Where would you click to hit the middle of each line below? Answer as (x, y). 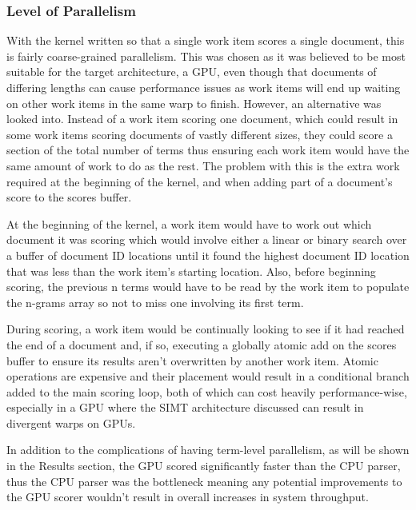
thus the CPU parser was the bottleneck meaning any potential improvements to (204, 481)
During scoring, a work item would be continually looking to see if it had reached (206, 329)
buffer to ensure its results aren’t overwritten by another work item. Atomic (192, 360)
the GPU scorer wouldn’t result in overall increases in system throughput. (188, 497)
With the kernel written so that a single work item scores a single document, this (206, 40)
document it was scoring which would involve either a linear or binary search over (207, 239)
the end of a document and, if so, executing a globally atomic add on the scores (202, 344)
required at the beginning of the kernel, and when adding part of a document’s (200, 181)
